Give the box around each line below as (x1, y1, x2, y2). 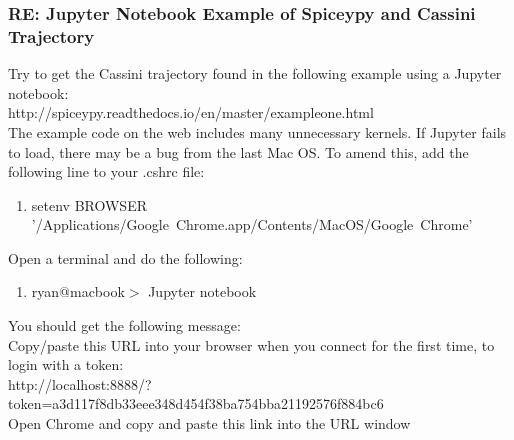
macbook (69, 281, 125, 302)
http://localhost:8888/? (8, 373, 152, 394)
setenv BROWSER (31, 194, 147, 215)
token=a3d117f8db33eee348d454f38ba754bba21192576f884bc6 (8, 393, 384, 414)
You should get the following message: (8, 315, 241, 336)
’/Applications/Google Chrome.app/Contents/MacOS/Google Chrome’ (31, 214, 473, 235)
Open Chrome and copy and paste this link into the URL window (8, 413, 411, 434)
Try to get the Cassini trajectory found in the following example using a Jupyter (8, 63, 502, 84)
